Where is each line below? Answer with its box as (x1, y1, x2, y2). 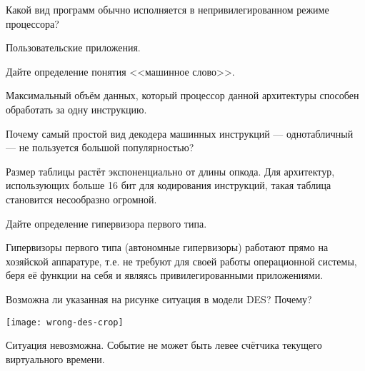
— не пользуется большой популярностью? (6, 140, 194, 155)
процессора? (6, 16, 59, 31)
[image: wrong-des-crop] (6, 317, 124, 327)
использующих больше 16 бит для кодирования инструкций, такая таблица (6, 178, 331, 193)
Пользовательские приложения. (6, 40, 141, 55)
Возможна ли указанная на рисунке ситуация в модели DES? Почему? (6, 291, 312, 306)
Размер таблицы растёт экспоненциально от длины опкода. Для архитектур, (6, 163, 335, 178)
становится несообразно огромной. (6, 191, 157, 206)
